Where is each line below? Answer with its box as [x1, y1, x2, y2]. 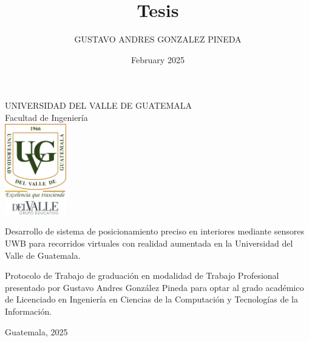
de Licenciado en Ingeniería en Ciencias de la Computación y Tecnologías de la [5, 293, 298, 306]
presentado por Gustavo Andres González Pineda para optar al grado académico [5, 281, 304, 293]
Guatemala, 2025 [5, 325, 68, 338]
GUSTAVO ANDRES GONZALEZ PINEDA [74, 33, 242, 46]
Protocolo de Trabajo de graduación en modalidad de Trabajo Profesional [5, 269, 279, 282]
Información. [5, 304, 52, 317]
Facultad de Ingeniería [5, 111, 88, 123]
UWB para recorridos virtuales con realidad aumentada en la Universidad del [5, 236, 293, 249]
